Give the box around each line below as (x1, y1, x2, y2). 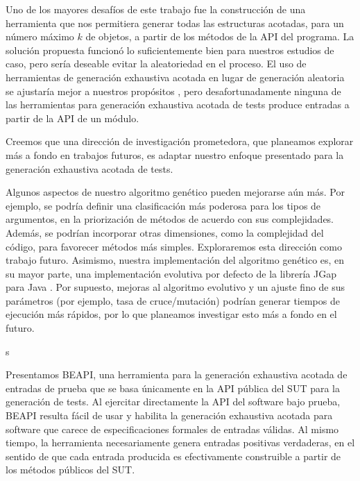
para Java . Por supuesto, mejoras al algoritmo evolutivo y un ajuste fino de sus (6, 280, 345, 294)
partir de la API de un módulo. (6, 110, 139, 125)
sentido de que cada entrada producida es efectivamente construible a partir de (6, 448, 341, 463)
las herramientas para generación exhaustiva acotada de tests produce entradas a (6, 97, 350, 112)
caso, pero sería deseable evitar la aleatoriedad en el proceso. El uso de (6, 56, 307, 71)
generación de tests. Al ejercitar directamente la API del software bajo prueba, (6, 394, 341, 409)
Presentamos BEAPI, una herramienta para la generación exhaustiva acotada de (6, 367, 348, 382)
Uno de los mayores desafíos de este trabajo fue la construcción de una (6, 2, 306, 16)
